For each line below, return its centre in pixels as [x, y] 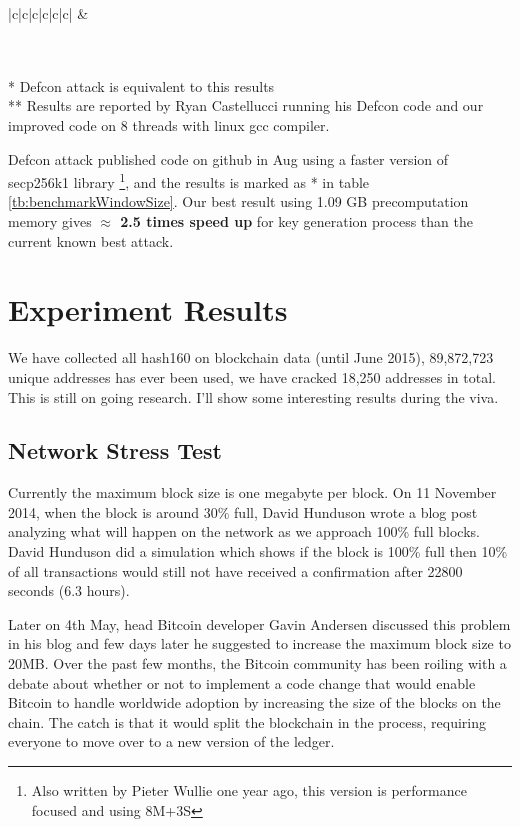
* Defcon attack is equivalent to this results [141, 85]
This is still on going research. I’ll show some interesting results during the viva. [253, 396]
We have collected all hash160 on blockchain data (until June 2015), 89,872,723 [251, 357]
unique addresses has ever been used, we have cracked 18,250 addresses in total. [252, 376]
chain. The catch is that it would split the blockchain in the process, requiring [247, 721]
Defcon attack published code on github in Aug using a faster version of [228, 158]
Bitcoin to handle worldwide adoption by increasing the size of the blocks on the [254, 702]
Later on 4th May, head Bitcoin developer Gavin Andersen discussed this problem [259, 623]
